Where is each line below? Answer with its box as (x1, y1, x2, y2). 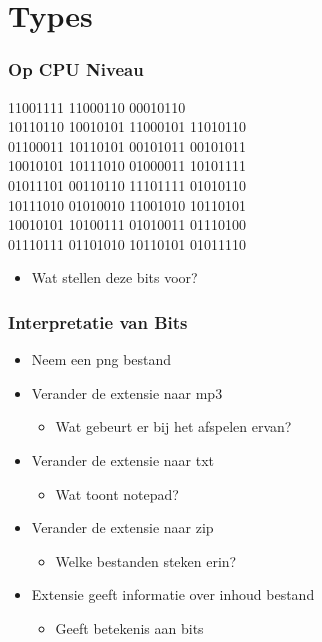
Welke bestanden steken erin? (55, 550, 237, 571)
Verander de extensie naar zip (31, 517, 214, 538)
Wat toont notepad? (55, 483, 179, 504)
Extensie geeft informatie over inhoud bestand (31, 584, 315, 605)
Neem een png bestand (31, 349, 172, 370)
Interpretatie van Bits (8, 309, 188, 334)
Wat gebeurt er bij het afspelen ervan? (55, 416, 292, 437)
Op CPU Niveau (8, 57, 144, 82)
